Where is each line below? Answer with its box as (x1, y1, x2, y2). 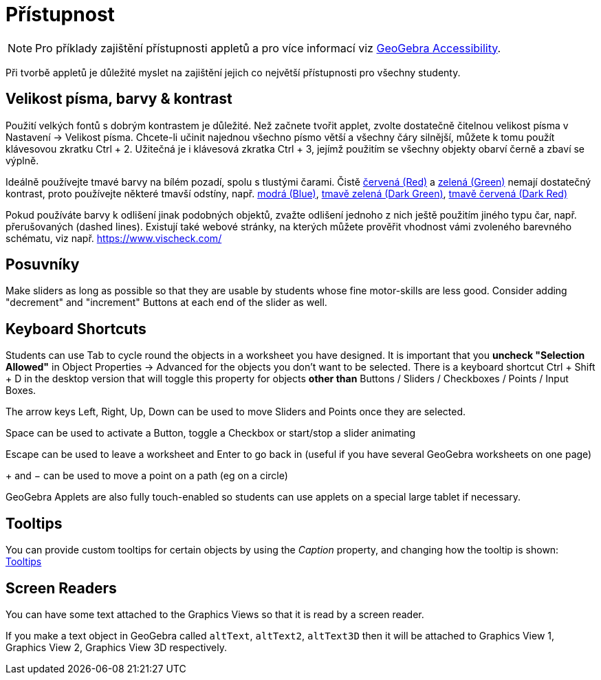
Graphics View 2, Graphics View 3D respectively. (6, 641, 227, 653)
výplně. (6, 154, 39, 166)
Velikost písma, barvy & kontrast (6, 90, 232, 108)
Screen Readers (6, 579, 117, 597)
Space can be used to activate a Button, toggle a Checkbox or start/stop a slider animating (6, 427, 416, 439)
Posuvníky (6, 256, 80, 274)
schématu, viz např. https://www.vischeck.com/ (6, 232, 222, 244)
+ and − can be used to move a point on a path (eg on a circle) (6, 470, 288, 482)
